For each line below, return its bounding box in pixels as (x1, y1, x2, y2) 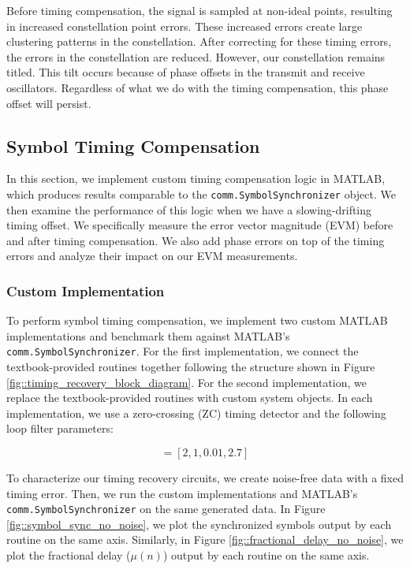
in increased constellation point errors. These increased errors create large (6, 17, 363, 34)
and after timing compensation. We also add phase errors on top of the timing (6, 232, 385, 248)
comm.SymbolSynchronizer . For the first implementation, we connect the (6, 343, 359, 359)
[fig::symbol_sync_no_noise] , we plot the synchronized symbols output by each (6, 515, 392, 532)
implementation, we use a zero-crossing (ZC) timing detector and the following (6, 404, 386, 421)
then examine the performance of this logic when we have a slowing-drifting (6, 201, 372, 218)
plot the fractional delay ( (6, 547, 131, 563)
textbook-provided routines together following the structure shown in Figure (6, 359, 375, 375)
